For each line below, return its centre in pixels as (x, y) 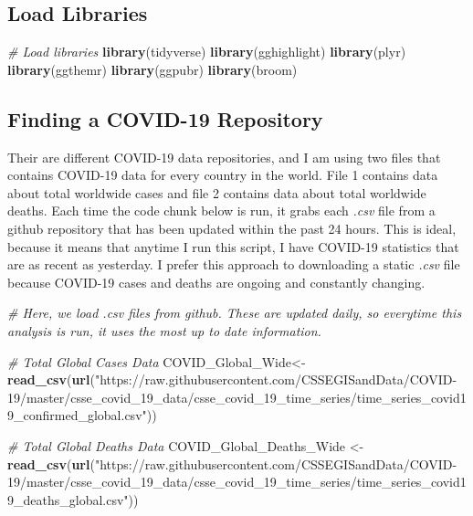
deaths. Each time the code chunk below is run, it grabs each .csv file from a (221, 211)
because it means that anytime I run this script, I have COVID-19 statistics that (233, 246)
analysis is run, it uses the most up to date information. (164, 330)
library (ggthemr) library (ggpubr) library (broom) (152, 69)
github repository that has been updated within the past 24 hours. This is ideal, (232, 228)
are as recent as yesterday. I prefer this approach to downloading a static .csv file (234, 264)
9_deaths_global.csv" (68, 499)
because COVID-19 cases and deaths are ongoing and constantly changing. (216, 282)
